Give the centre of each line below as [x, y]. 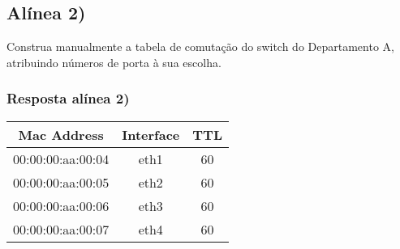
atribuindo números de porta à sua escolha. [114, 62]
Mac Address [61, 134]
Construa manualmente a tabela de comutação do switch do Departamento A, [200, 46]
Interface [151, 134]
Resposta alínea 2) [68, 98]
